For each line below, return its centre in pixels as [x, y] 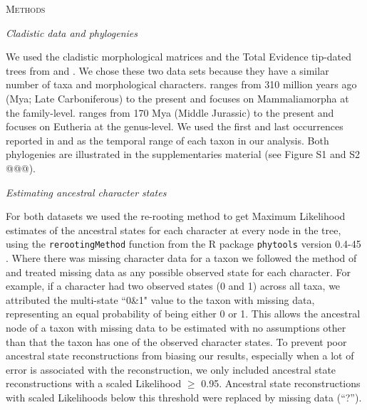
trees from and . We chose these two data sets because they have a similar [167, 70]
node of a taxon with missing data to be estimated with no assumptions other [176, 327]
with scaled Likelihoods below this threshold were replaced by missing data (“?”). [184, 397]
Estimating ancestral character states [86, 192]
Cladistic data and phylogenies [72, 32]
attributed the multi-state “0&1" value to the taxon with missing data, [160, 299]
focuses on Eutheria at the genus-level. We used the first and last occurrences [175, 126]
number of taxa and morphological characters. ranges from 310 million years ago [181, 84]
